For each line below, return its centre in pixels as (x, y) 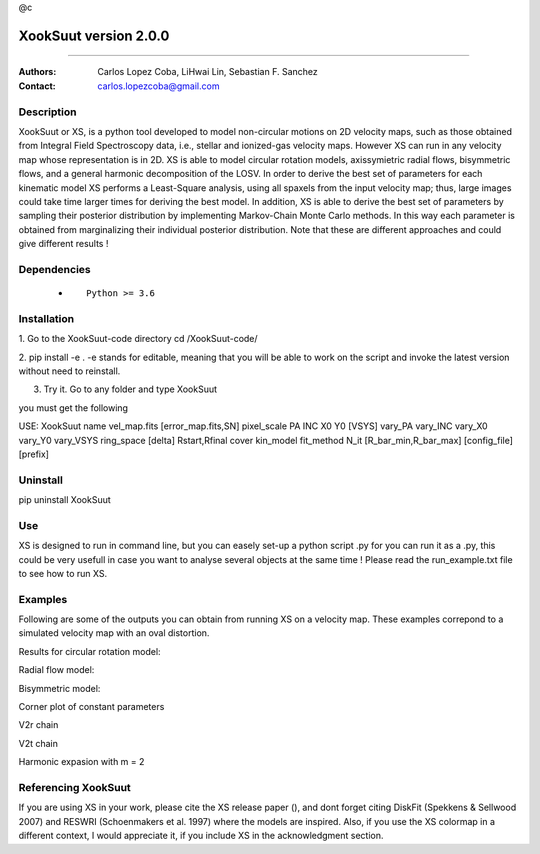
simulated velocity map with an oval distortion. (114, 633)
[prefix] (34, 454)
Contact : (37, 86)
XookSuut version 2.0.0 (94, 35)
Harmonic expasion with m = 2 (81, 762)
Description (47, 112)
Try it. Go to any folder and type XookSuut (130, 389)
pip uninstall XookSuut (65, 500)
